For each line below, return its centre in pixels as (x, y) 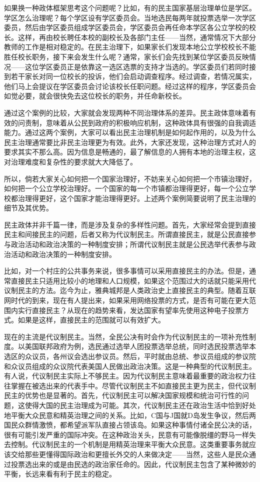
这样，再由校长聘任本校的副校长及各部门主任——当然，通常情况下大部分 (137, 37)
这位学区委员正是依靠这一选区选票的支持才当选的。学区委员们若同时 (137, 66)
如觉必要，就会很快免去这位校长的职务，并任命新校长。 (95, 96)
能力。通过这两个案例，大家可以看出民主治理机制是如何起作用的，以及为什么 (130, 132)
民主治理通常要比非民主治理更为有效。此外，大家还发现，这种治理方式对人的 (130, 142)
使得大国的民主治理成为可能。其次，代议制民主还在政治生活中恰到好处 (140, 405)
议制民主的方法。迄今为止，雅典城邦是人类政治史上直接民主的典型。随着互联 (130, 290)
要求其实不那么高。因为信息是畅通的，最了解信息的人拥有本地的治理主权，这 (130, 152)
